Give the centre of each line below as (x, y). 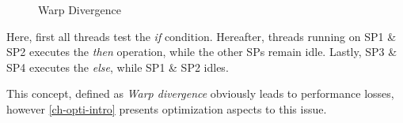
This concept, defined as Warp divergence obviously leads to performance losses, (200, 93)
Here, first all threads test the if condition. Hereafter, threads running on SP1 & (201, 36)
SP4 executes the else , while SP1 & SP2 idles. (118, 67)
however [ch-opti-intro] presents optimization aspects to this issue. (167, 108)
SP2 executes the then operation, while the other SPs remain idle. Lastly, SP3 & (202, 52)
